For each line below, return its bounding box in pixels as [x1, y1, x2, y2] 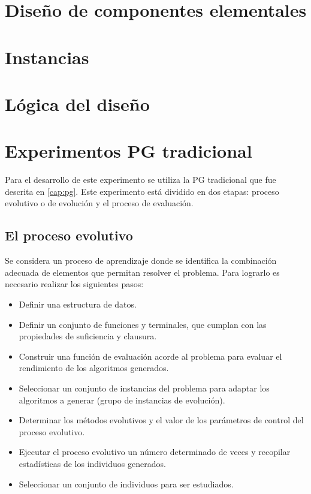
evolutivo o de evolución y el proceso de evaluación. [5, 197, 194, 209]
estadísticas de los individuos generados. [19, 457, 166, 469]
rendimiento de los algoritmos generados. [19, 362, 169, 374]
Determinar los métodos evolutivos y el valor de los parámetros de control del [19, 414, 304, 426]
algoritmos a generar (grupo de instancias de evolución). [19, 393, 225, 406]
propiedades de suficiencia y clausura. [19, 330, 157, 342]
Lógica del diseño [5, 91, 150, 116]
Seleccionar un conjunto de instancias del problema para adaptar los [19, 381, 270, 394]
